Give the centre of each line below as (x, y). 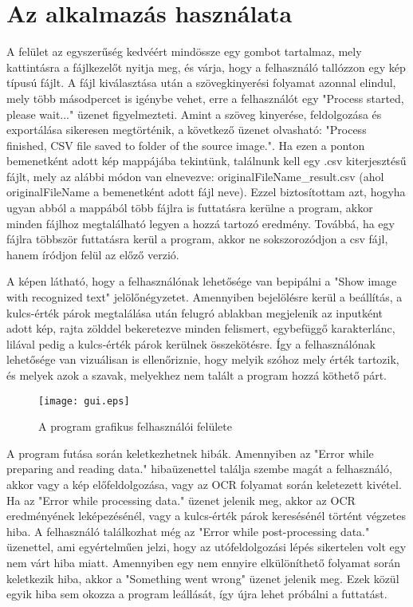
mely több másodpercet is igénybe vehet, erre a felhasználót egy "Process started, (205, 98)
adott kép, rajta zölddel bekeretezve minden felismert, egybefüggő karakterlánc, (201, 328)
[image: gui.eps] (84, 401)
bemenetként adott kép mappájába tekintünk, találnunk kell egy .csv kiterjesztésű (206, 161)
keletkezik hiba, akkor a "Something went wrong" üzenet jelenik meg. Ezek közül (203, 578)
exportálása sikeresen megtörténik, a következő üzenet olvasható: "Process (187, 130)
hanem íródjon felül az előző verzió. (93, 254)
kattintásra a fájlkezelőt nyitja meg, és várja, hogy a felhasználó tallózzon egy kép (206, 67)
